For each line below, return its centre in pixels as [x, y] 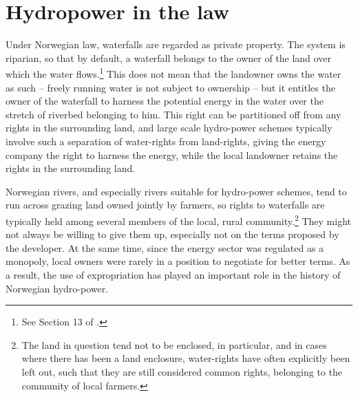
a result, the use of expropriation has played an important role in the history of [173, 274]
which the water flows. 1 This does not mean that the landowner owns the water [173, 73]
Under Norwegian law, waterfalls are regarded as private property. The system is [176, 44]
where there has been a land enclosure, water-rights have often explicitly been [186, 358]
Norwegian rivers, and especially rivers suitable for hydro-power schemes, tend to [176, 191]
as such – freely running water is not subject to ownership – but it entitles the [170, 87]
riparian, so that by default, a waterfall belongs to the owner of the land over [168, 57]
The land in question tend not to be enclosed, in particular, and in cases [174, 344]
